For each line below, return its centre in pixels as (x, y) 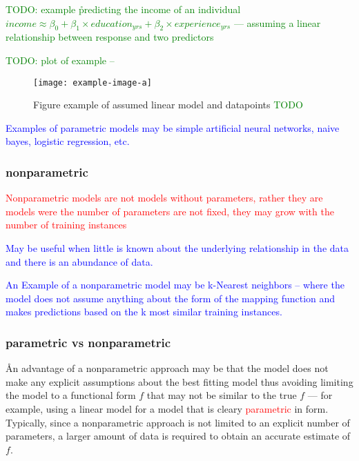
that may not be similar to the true (222, 395)
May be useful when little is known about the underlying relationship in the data (177, 248)
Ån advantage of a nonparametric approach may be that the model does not (167, 368)
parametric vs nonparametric (88, 342)
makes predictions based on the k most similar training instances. (144, 312)
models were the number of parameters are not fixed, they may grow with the (170, 211)
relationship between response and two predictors (110, 37)
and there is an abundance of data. (79, 261)
